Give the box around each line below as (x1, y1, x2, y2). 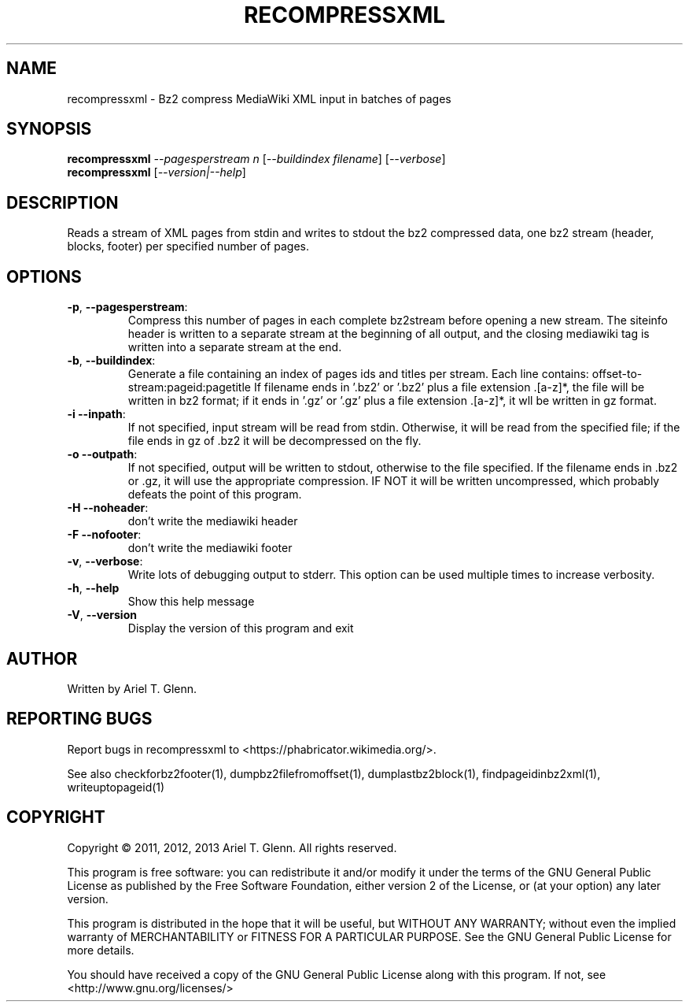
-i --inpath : (67, 407, 126, 421)
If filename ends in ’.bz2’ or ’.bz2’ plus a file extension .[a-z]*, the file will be (253, 380, 645, 395)
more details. (67, 943, 134, 957)
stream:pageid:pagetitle (127, 380, 251, 395)
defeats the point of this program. (127, 487, 302, 502)
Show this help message (127, 595, 255, 609)
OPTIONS (6, 266, 82, 287)
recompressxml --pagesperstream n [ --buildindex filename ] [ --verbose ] (67, 152, 446, 166)
